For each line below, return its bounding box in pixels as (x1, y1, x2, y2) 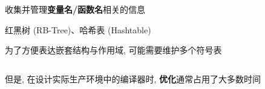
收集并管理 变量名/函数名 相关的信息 (5, 3, 146, 15)
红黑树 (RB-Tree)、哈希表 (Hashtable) (5, 23, 151, 36)
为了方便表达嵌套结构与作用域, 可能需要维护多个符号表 (5, 44, 222, 56)
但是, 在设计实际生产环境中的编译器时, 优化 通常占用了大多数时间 (5, 72, 261, 85)
